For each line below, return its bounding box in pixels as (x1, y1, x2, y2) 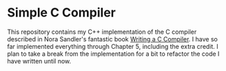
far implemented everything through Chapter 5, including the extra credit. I (7, 42, 218, 50)
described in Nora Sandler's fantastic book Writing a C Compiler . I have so (7, 34, 218, 43)
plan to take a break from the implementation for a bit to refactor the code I (7, 50, 220, 58)
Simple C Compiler (7, 5, 116, 21)
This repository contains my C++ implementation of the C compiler (7, 28, 197, 36)
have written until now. (7, 57, 71, 65)
